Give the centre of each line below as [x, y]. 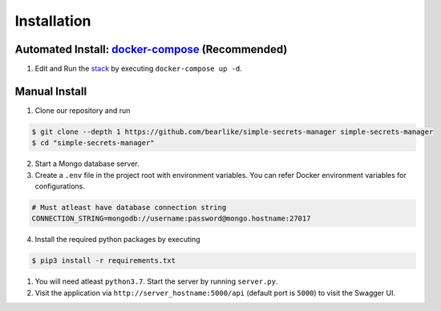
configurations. [60, 186]
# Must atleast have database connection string [129, 208]
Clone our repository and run [83, 110]
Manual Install [51, 91]
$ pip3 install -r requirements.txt [104, 261]
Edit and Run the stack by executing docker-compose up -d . [138, 69]
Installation [53, 21]
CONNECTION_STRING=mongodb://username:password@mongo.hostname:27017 [171, 219]
